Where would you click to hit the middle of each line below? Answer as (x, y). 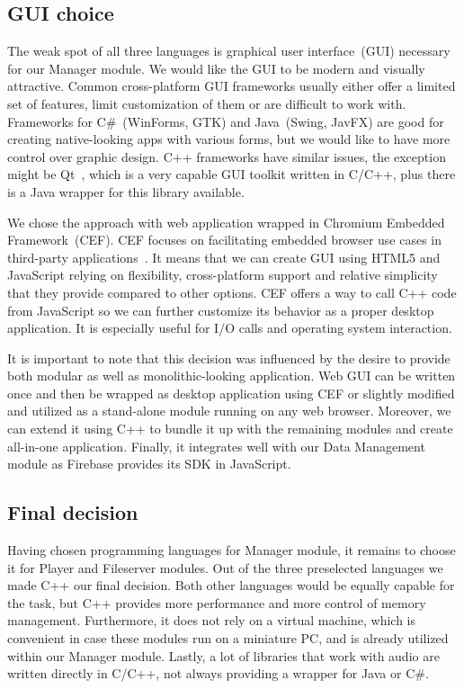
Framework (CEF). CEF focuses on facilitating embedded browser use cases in (225, 240)
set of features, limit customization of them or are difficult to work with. (207, 103)
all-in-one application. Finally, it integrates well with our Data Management (216, 446)
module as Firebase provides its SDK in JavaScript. (149, 464)
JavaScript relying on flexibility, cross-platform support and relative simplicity (223, 275)
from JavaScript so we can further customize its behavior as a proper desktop (221, 310)
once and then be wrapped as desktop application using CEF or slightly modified (231, 393)
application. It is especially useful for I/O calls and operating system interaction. (230, 328)
